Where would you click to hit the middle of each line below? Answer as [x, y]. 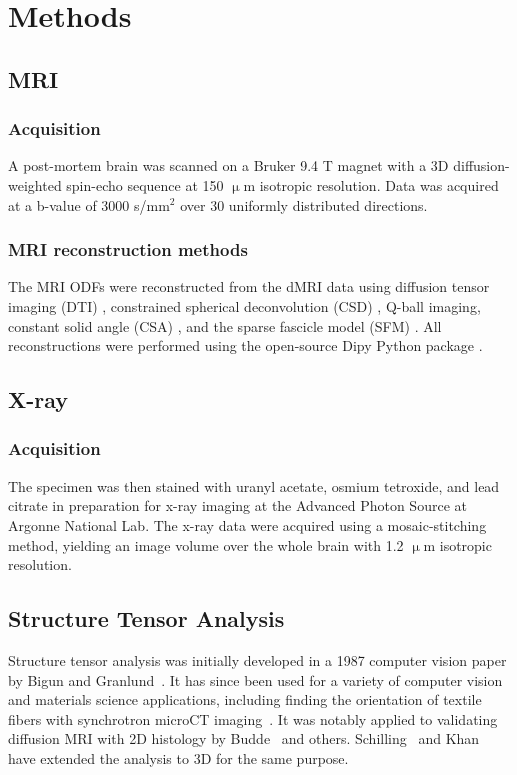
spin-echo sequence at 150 [145, 184]
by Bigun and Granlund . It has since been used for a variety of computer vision [255, 679]
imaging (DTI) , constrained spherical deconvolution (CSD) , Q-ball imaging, [244, 305]
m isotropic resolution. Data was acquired [371, 184]
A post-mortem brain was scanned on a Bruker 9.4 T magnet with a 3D [228, 165]
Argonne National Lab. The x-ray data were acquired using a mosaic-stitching [247, 524]
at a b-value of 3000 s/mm [89, 204]
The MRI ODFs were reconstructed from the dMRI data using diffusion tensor [249, 286]
